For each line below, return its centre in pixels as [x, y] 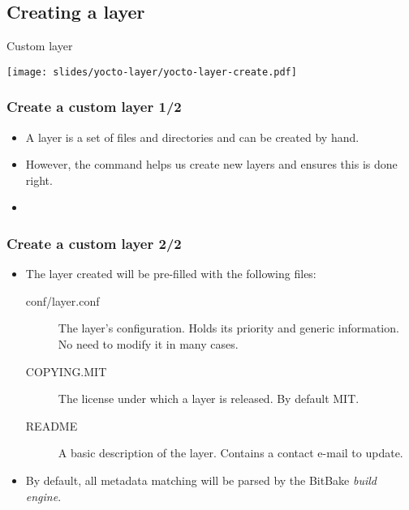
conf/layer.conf [62, 300]
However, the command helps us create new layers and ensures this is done [211, 164]
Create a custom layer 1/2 [94, 107]
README [52, 425]
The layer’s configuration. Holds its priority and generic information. [228, 328]
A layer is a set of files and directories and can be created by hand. [192, 137]
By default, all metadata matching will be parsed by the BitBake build [201, 480]
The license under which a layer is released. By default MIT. [209, 399]
